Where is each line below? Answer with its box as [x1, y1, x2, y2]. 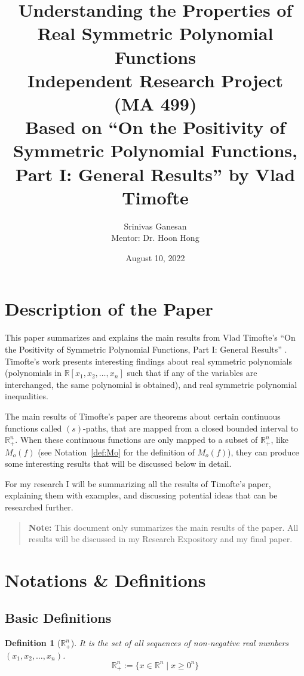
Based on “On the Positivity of [25, 115, 285, 139]
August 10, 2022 [125, 251, 185, 264]
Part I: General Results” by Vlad [15, 161, 296, 186]
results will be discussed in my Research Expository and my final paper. [28, 533, 293, 545]
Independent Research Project [27, 68, 284, 92]
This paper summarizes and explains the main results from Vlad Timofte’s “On [5, 331, 296, 344]
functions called [5, 421, 62, 434]
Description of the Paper [5, 296, 213, 321]
